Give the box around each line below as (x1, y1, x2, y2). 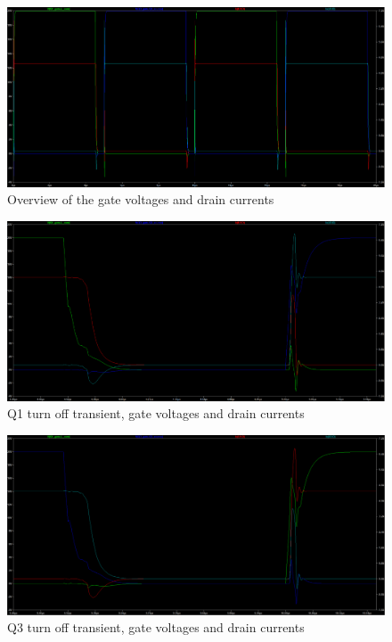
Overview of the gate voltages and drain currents (7, 190, 274, 209)
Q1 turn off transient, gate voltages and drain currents (7, 404, 305, 423)
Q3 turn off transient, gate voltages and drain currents (7, 618, 305, 637)
